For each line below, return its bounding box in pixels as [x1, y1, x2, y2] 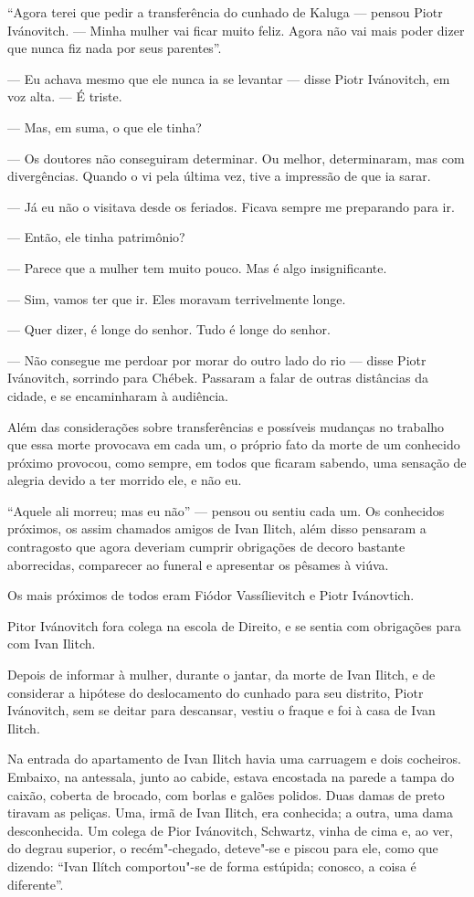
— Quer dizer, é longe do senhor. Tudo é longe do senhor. [7, 320, 331, 339]
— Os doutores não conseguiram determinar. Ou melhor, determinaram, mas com [7, 148, 465, 167]
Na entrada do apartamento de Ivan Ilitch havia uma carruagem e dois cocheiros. [7, 749, 461, 768]
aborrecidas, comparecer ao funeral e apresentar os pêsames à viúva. [7, 554, 389, 574]
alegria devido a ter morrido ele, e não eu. [7, 470, 242, 490]
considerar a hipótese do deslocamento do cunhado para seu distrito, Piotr [7, 682, 424, 702]
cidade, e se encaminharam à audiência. [7, 385, 228, 405]
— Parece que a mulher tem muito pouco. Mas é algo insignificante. [7, 258, 387, 277]
